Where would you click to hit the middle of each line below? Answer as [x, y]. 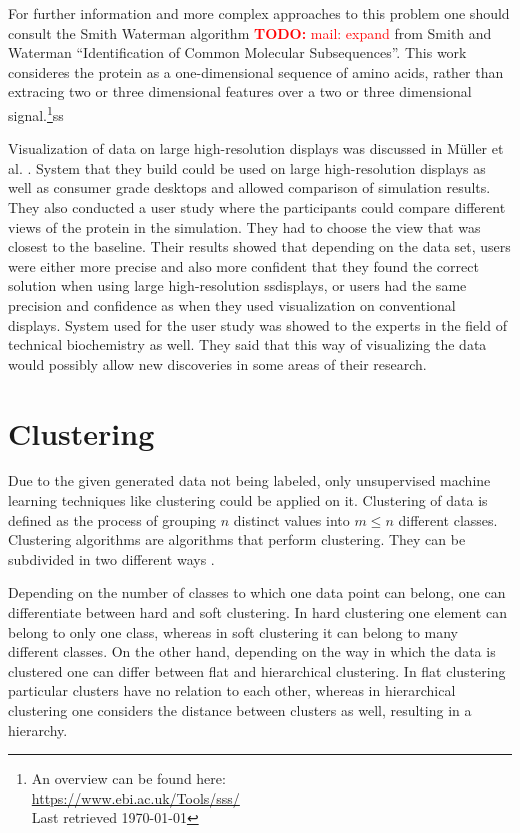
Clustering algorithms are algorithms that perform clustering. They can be [237, 539]
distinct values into [291, 519]
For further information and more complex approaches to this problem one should [259, 13]
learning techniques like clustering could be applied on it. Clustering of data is [248, 500]
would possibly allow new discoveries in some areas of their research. [217, 363]
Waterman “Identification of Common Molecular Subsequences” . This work [237, 52]
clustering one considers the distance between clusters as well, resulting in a [240, 710]
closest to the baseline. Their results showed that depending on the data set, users [259, 246]
